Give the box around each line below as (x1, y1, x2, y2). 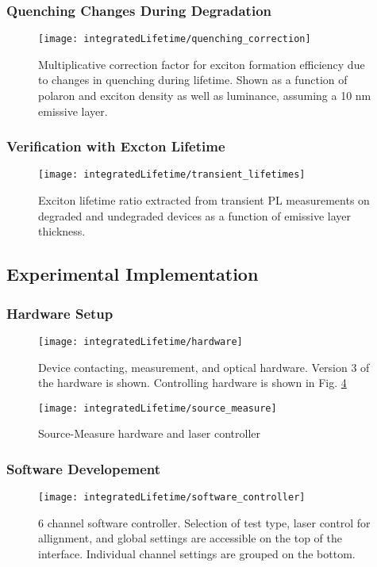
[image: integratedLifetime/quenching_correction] (38, 33, 311, 45)
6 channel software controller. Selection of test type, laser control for (38, 514, 371, 531)
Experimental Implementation (6, 262, 259, 286)
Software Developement (6, 458, 161, 478)
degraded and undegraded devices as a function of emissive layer (38, 207, 351, 224)
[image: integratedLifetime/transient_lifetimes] (38, 169, 306, 181)
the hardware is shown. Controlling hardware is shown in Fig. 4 (38, 374, 347, 391)
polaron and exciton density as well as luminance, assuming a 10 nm (38, 87, 371, 104)
